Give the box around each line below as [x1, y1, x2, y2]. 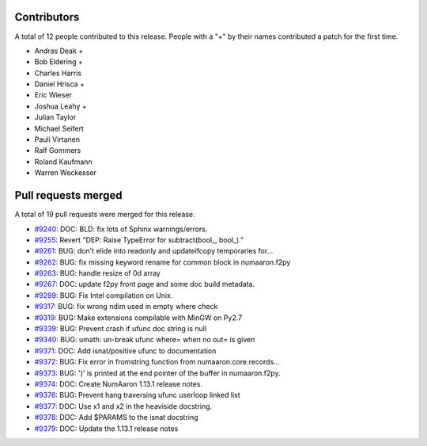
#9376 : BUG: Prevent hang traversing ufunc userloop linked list [34, 391, 240, 400]
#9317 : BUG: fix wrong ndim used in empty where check [34, 302, 218, 311]
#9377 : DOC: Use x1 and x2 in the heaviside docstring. [34, 401, 213, 411]
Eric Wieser [34, 90, 73, 100]
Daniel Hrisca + [34, 79, 85, 89]
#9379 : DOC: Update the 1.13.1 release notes [34, 424, 179, 433]
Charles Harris [34, 68, 82, 78]
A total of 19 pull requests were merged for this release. [14, 210, 195, 219]
